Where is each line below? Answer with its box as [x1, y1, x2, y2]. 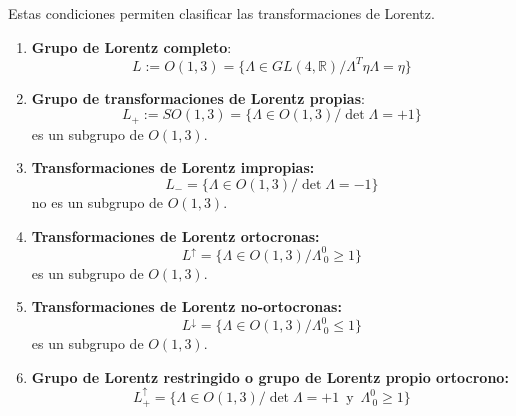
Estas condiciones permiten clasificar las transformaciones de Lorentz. [8, 3, 435, 23]
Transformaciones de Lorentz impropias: [31, 157, 315, 178]
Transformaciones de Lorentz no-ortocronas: [31, 296, 342, 317]
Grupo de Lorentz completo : [31, 36, 232, 57]
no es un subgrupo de [31, 191, 164, 212]
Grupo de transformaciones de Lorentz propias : [31, 87, 365, 108]
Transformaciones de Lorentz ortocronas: [31, 225, 320, 246]
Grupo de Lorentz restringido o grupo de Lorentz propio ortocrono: [31, 366, 509, 387]
